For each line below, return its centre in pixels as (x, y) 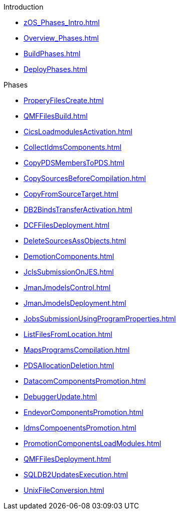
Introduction (24, 7)
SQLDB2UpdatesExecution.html (76, 475)
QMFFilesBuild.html (56, 116)
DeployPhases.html (55, 69)
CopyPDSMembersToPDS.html (74, 163)
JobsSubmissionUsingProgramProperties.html (100, 319)
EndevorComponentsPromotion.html (84, 412)
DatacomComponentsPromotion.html (85, 381)
